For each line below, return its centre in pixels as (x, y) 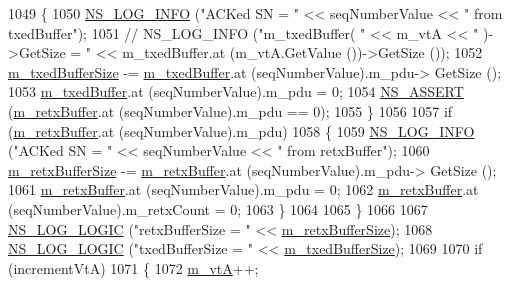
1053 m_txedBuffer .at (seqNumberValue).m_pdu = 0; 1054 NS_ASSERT (236, 91)
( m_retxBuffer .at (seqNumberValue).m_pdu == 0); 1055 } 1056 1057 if (230, 110)
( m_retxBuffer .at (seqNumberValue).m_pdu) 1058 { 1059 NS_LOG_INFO (241, 130)
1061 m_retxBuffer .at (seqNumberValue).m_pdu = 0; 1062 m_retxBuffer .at (243, 189)
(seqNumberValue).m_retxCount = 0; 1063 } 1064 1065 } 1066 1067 (218, 208)
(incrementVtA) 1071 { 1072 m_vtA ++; (133, 267)
